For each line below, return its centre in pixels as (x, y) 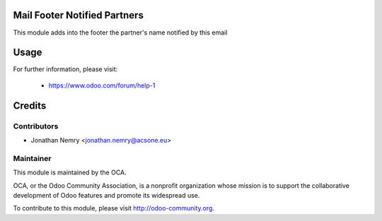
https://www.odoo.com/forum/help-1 (102, 85)
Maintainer (32, 158)
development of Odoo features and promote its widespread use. (106, 195)
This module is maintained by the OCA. (70, 172)
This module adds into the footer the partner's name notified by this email (120, 32)
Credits (30, 106)
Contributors (36, 126)
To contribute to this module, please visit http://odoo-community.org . (114, 208)
